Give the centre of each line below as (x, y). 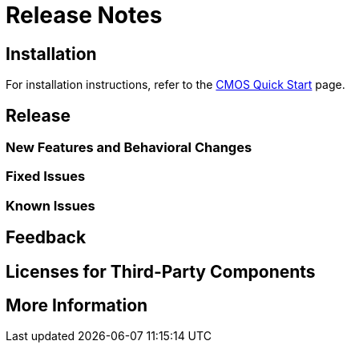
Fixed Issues (46, 177)
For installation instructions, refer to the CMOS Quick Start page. (175, 85)
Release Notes (84, 15)
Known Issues (50, 205)
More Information (77, 306)
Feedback (46, 238)
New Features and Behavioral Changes (129, 148)
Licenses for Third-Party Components (161, 271)
